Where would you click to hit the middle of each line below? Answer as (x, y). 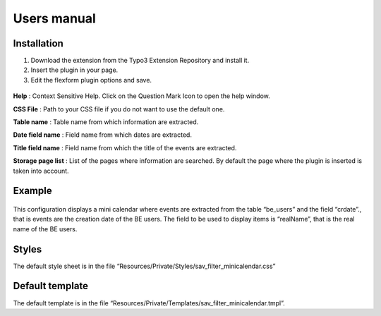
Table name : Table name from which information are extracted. (106, 122)
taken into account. (41, 171)
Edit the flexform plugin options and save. (91, 80)
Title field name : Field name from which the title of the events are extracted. (125, 147)
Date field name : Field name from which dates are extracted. (102, 135)
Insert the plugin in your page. (74, 70)
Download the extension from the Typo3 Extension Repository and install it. (140, 61)
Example (32, 191)
